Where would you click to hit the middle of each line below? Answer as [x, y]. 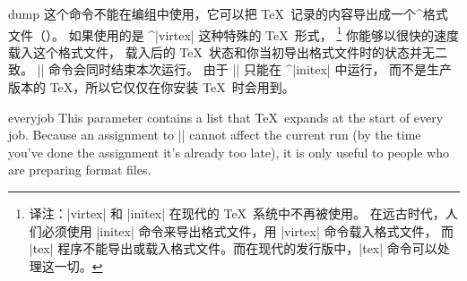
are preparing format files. [80, 170]
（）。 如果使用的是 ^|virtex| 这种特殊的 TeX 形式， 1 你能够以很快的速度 [246, 33]
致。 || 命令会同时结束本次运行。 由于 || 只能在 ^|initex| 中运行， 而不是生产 [230, 69]
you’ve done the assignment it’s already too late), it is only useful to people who [229, 152]
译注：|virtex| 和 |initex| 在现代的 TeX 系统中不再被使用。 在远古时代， [237, 213]
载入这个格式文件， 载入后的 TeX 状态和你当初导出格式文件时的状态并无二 [228, 51]
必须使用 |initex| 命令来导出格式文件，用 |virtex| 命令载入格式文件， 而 [248, 230]
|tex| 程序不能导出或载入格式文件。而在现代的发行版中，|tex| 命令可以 [233, 248]
